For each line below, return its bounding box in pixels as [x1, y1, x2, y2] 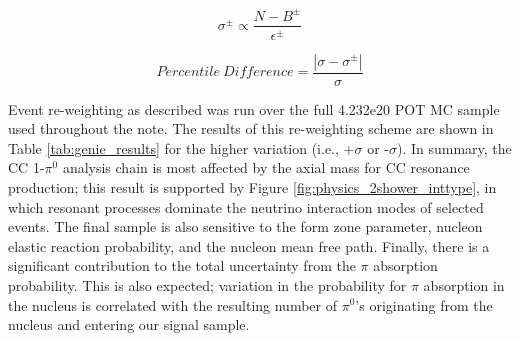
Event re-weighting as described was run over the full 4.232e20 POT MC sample [8, 98, 500, 119]
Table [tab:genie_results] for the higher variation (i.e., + [8, 137, 355, 158]
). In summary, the [396, 137, 512, 158]
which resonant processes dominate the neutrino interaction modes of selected [8, 196, 484, 217]
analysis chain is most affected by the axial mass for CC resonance [62, 157, 470, 178]
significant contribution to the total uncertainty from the [8, 255, 356, 276]
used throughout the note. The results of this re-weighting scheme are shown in [8, 118, 494, 139]
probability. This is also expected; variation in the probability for [8, 274, 407, 295]
